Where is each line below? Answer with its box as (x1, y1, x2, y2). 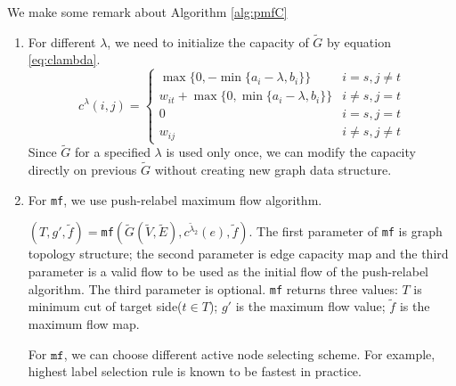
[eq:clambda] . (28, 50, 101, 69)
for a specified (75, 143, 151, 161)
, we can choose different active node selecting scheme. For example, (63, 344, 436, 363)
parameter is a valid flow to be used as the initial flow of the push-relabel (28, 261, 428, 280)
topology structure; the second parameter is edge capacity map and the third (28, 244, 449, 263)
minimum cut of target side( (28, 297, 183, 316)
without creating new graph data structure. (154, 160, 392, 179)
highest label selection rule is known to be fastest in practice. (28, 362, 362, 381)
